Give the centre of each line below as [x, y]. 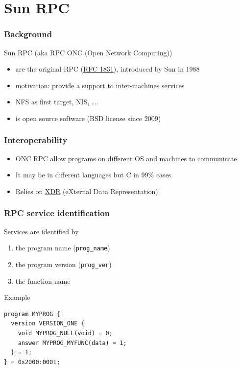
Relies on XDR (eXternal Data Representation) [87, 191]
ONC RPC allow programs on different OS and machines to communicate [126, 158]
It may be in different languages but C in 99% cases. [94, 175]
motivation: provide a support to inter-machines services [100, 85]
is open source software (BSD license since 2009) [88, 118]
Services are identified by [41, 231]
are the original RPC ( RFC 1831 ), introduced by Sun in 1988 [108, 69]
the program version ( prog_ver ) [63, 264]
